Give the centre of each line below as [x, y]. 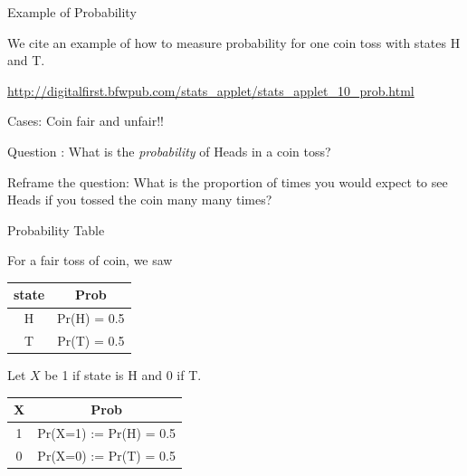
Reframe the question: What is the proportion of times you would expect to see [228, 181]
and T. [26, 60]
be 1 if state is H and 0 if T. [123, 375]
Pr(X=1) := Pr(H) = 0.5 [107, 433]
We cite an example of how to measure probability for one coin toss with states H [234, 42]
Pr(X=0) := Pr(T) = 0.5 [106, 455]
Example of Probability [72, 12]
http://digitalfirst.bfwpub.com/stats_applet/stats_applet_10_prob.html [211, 90]
